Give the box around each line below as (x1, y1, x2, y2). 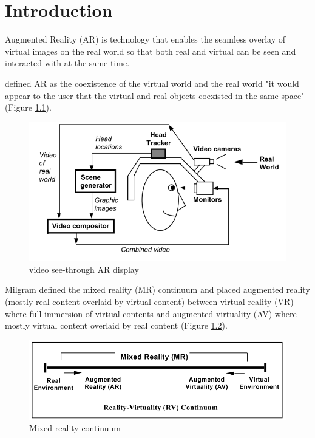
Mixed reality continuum (29, 422, 121, 434)
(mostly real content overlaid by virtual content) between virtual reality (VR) (5, 295, 294, 308)
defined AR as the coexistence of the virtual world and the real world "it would (5, 77, 299, 89)
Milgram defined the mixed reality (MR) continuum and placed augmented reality (5, 283, 310, 296)
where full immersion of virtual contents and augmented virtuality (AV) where (5, 307, 297, 320)
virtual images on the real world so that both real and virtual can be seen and (5, 44, 296, 57)
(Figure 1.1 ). (5, 101, 52, 114)
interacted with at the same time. (5, 56, 130, 69)
